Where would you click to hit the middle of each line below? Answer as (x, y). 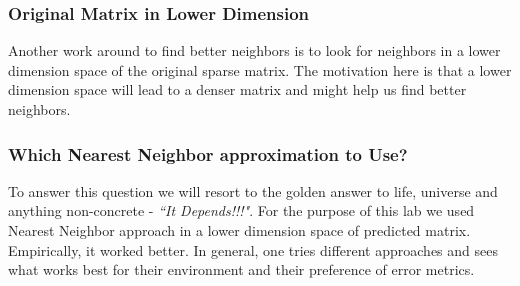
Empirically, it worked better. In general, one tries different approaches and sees (253, 249)
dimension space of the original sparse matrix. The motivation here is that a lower (260, 69)
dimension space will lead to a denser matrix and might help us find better (237, 89)
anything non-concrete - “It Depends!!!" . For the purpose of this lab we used (241, 210)
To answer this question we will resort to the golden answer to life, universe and (253, 190)
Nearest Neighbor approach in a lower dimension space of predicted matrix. (239, 230)
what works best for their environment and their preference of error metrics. (241, 269)
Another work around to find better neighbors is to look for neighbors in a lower (254, 50)
